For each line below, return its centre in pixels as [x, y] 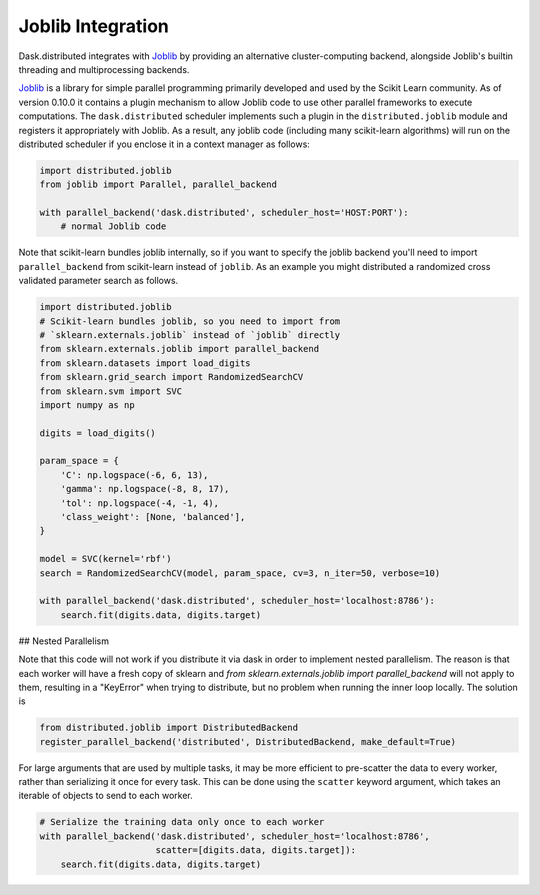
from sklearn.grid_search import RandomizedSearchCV [171, 377]
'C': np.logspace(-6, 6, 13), [134, 474]
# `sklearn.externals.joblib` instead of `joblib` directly [190, 334]
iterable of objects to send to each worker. [106, 796]
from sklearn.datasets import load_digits [145, 363]
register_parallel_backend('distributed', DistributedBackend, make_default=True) [248, 741]
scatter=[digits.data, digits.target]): [256, 850]
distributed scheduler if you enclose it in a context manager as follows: [164, 144]
